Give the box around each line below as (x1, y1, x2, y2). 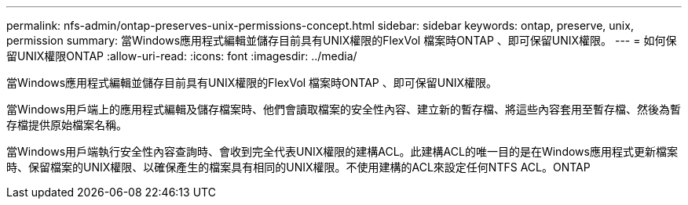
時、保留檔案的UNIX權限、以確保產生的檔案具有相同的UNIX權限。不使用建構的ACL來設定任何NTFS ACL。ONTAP (6, 160, 591, 174)
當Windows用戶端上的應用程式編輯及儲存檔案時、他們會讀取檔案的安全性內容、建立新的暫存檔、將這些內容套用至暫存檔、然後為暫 (6, 102, 682, 116)
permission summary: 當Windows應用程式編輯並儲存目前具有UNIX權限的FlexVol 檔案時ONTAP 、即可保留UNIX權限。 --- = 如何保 (6, 34, 677, 47)
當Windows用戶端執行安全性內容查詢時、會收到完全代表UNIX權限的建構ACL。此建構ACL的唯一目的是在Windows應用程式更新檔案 (6, 145, 678, 158)
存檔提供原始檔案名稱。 (6, 118, 127, 131)
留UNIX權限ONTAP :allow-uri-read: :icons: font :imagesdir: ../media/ (6, 49, 357, 63)
